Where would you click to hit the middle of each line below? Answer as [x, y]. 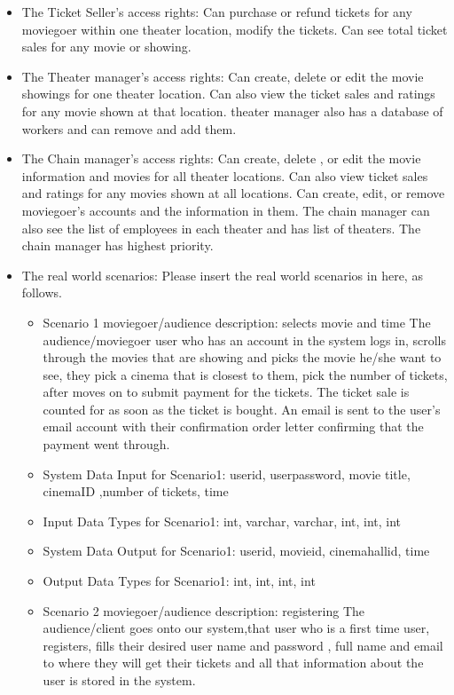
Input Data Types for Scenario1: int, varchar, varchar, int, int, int [222, 521]
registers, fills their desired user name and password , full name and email [243, 645]
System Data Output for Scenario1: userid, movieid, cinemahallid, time [236, 551]
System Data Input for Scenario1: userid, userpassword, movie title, [227, 474]
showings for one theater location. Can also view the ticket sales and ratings [228, 94]
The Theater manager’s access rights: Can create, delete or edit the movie [223, 76]
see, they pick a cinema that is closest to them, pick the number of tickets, [245, 374]
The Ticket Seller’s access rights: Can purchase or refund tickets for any [217, 12]
